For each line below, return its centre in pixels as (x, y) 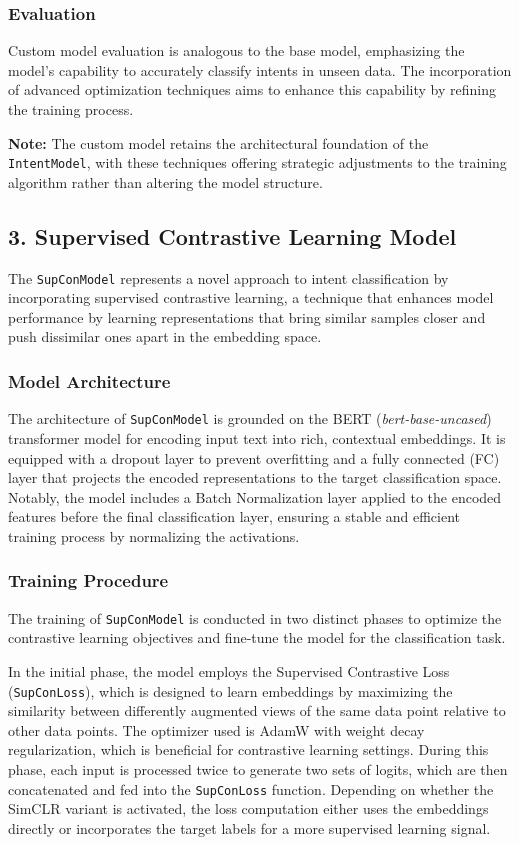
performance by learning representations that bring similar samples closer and (247, 316)
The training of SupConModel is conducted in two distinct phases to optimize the (255, 617)
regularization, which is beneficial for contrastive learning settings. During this (248, 749)
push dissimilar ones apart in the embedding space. (165, 336)
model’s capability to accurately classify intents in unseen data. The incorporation (260, 69)
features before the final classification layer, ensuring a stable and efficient (234, 516)
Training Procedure (88, 580)
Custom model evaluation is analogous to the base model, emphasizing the (236, 50)
